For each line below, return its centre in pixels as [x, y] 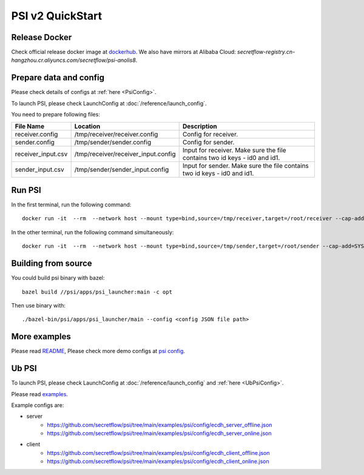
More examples [41, 337]
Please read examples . [39, 394]
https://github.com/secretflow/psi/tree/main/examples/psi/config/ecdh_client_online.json [158, 462]
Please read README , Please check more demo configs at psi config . [98, 351]
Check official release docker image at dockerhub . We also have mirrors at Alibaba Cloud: [123, 52]
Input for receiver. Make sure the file [234, 150]
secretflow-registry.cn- [266, 52]
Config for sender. [208, 142]
